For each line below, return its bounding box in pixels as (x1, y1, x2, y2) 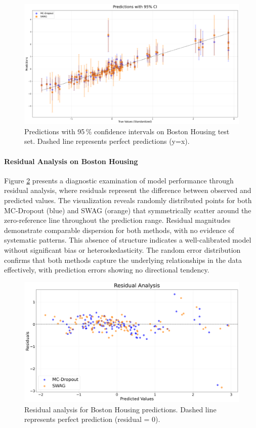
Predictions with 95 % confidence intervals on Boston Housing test (24, 126, 230, 136)
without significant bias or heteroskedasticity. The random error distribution (4, 244, 241, 255)
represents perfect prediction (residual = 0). (24, 414, 160, 424)
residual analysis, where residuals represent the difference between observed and (4, 185, 251, 196)
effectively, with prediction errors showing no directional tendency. (4, 264, 209, 275)
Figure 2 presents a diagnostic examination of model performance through (4, 175, 234, 185)
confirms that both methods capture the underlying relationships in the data (4, 254, 242, 265)
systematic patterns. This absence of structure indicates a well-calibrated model (4, 235, 251, 245)
